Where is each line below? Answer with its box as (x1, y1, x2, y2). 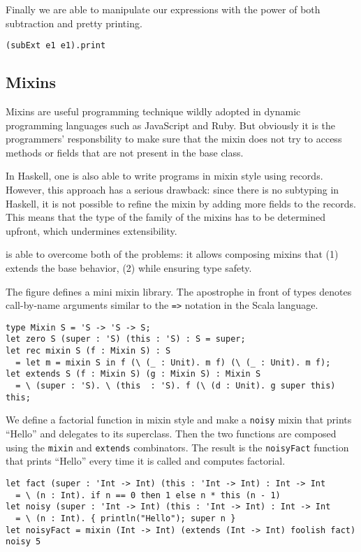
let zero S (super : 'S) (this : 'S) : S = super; (6, 334, 246, 344)
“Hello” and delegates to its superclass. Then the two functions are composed (6, 426, 337, 441)
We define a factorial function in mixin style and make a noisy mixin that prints (6, 412, 352, 427)
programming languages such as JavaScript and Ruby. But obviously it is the (6, 117, 336, 132)
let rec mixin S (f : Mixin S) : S (6, 346, 171, 356)
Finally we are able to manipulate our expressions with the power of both (6, 2, 321, 16)
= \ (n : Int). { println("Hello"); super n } (15, 513, 236, 523)
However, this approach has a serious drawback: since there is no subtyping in (6, 182, 339, 197)
